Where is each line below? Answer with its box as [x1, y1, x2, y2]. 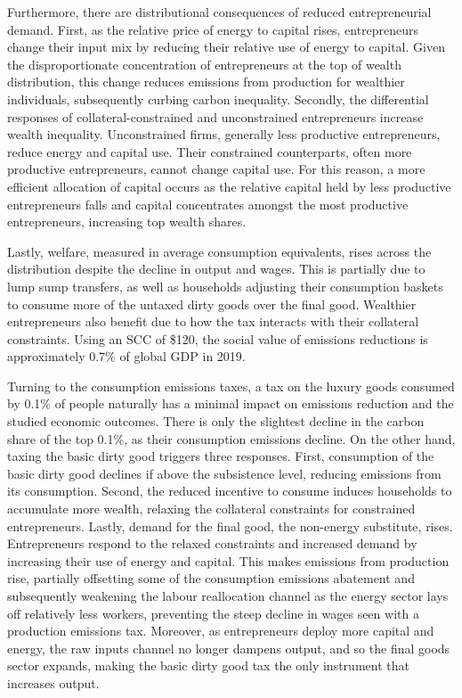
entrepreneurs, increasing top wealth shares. [7, 212, 247, 231]
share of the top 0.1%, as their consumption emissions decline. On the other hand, [7, 429, 456, 448]
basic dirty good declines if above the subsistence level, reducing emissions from [7, 464, 442, 482]
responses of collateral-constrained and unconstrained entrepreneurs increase [7, 107, 424, 126]
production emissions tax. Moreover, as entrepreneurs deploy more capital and [7, 621, 434, 640]
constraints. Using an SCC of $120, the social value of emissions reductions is [7, 329, 428, 348]
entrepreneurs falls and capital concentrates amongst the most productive [7, 194, 409, 213]
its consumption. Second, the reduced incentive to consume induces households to [7, 481, 452, 500]
